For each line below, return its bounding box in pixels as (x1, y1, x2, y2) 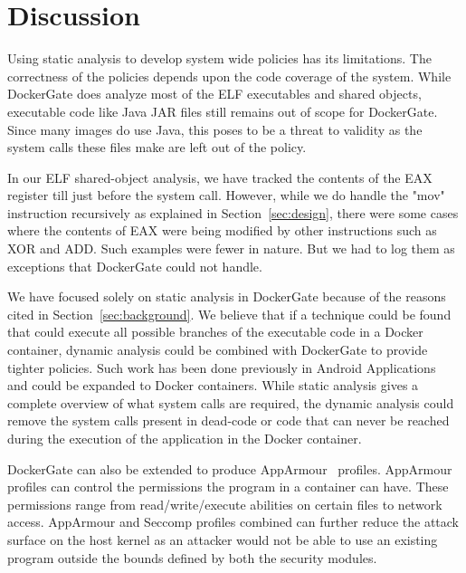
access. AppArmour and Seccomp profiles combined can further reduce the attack (7, 512, 459, 531)
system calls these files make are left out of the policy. (7, 138, 307, 157)
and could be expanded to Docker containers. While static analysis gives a (7, 376, 419, 395)
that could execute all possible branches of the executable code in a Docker (7, 322, 423, 341)
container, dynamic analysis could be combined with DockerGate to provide (7, 340, 428, 359)
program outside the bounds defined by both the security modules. (7, 548, 377, 567)
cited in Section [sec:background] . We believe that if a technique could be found (7, 304, 452, 323)
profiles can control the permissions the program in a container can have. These (7, 477, 449, 496)
